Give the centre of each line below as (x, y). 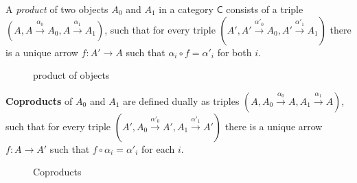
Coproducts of (39, 100)
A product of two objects (57, 9)
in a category (186, 9)
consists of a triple (265, 9)
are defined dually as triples (181, 100)
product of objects (71, 75)
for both (234, 52)
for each (158, 148)
